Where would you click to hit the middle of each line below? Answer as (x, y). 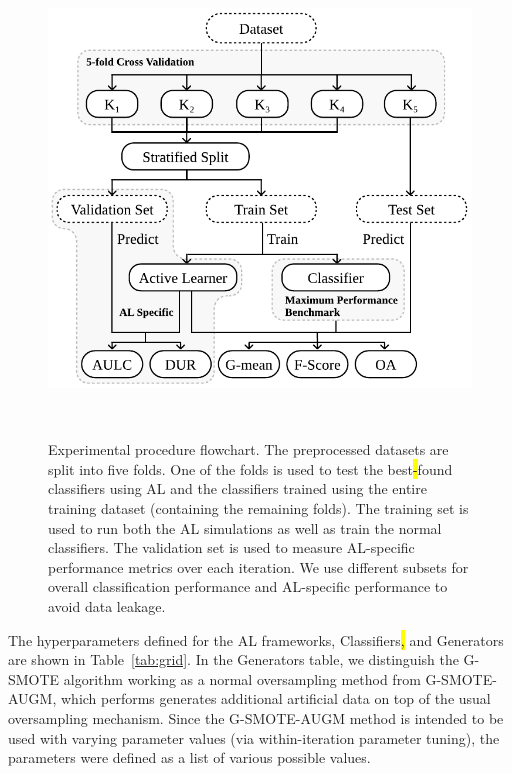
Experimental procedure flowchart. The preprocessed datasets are (248, 449)
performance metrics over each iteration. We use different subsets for (258, 566)
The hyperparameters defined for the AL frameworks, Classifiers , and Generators (256, 639)
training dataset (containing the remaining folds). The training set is (258, 507)
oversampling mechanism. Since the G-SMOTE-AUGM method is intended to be (256, 717)
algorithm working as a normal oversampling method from (242, 678)
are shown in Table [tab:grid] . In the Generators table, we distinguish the (233, 659)
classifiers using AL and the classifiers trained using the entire (237, 488)
